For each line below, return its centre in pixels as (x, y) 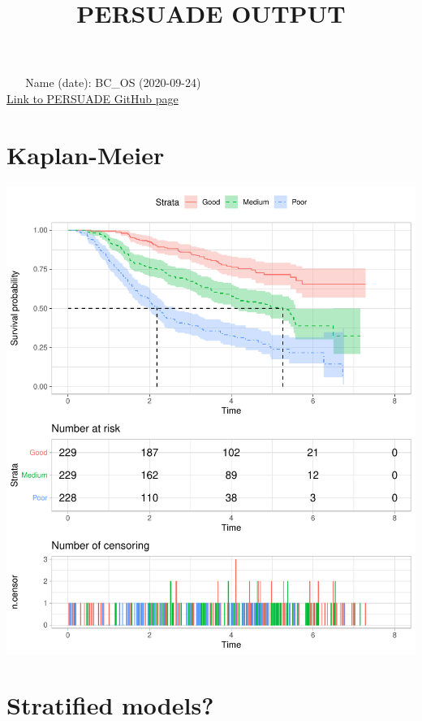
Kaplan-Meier (86, 154)
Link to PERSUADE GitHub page (93, 98)
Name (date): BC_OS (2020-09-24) (113, 83)
